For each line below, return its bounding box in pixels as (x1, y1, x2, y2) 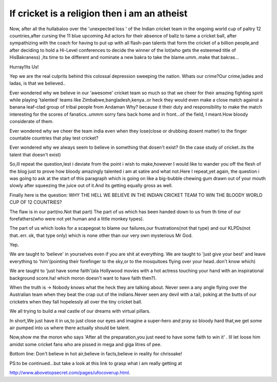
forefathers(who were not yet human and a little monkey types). (9, 215, 144, 222)
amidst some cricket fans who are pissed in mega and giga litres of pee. (9, 341, 162, 347)
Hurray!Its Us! (9, 64, 39, 70)
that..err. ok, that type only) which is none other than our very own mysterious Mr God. (9, 232, 193, 238)
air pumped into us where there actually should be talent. (9, 325, 130, 331)
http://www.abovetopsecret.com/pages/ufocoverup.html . (9, 369, 131, 375)
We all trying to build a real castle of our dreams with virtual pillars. (9, 308, 151, 314)
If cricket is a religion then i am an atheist (9, 8, 188, 19)
